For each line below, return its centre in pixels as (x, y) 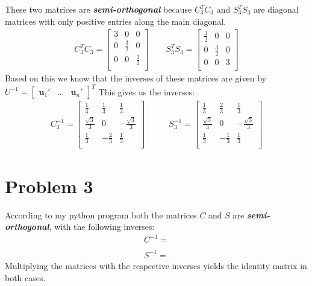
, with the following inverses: (102, 227)
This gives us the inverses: (147, 91)
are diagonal (276, 9)
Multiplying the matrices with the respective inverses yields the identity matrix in (156, 265)
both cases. (25, 277)
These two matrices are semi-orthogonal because (98, 9)
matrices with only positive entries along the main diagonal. (116, 21)
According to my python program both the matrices (101, 214)
